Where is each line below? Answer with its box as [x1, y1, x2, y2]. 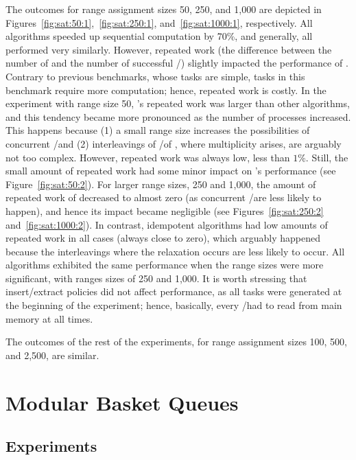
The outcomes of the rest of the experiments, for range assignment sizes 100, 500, [5, 334, 348, 349]
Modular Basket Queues [5, 388, 239, 416]
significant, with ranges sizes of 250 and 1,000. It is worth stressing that [5, 271, 307, 285]
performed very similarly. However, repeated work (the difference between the [5, 42, 332, 56]
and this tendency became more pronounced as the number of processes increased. [5, 109, 351, 124]
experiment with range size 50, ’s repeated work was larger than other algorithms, [5, 96, 350, 111]
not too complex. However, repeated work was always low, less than [5, 150, 290, 164]
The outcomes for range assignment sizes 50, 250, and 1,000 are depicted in [5, 2, 322, 16]
